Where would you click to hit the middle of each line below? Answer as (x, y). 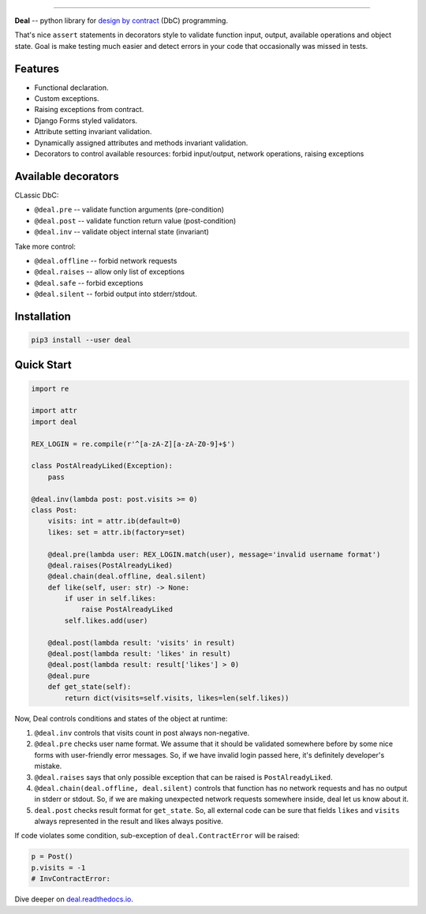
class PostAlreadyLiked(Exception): (102, 466)
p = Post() (52, 857)
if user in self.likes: (110, 599)
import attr (54, 411)
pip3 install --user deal (81, 340)
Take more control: (45, 246)
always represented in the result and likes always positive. (129, 822)
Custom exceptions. (67, 99)
